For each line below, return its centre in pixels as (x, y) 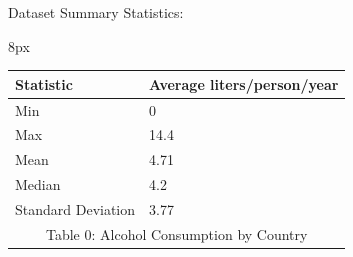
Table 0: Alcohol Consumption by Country (176, 233)
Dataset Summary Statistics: (96, 12)
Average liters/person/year (244, 83)
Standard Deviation (75, 208)
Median (38, 184)
